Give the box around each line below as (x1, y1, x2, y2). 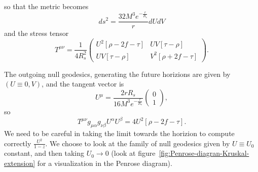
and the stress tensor (4, 28, 69, 38)
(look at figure (111, 148, 156, 158)
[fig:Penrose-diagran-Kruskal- (159, 148, 249, 158)
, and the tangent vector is (42, 78, 124, 89)
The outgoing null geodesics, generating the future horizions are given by (4, 68, 231, 79)
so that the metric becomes (4, 1, 89, 11)
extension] (4, 158, 35, 168)
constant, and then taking (4, 148, 84, 158)
